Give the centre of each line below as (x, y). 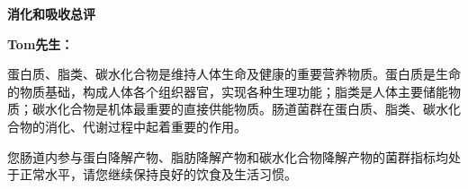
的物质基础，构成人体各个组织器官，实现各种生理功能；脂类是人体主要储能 (228, 91)
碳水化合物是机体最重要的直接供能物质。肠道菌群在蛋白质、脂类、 (227, 109)
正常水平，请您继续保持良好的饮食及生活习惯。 (158, 174)
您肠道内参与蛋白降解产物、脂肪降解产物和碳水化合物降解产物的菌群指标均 (228, 156)
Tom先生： (40, 43)
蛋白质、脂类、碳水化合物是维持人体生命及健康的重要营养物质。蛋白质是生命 (234, 74)
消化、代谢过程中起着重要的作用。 (145, 126)
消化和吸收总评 (51, 13)
